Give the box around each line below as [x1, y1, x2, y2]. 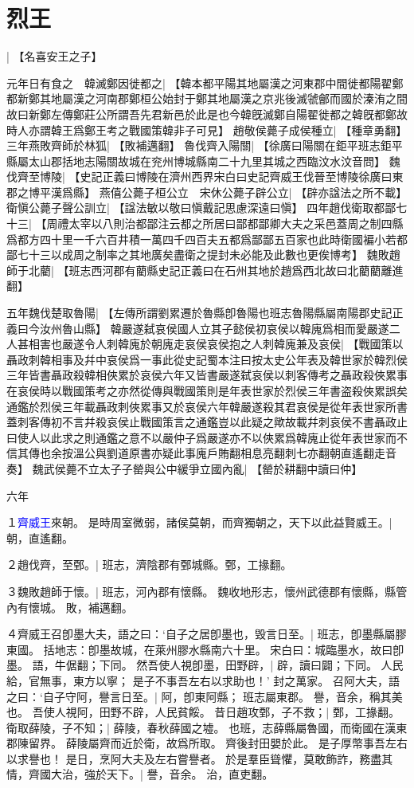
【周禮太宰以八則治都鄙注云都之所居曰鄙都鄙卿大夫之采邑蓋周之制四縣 [35, 215, 404, 232]
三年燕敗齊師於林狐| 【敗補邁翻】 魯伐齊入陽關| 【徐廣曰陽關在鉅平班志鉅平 [6, 137, 403, 154]
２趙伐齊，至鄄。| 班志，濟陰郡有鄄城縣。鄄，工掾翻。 [6, 556, 292, 573]
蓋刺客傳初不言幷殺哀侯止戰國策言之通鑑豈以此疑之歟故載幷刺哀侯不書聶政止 [6, 414, 408, 430]
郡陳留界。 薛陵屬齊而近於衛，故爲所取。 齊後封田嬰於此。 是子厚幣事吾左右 [6, 735, 408, 751]
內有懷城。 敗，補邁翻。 [6, 598, 133, 615]
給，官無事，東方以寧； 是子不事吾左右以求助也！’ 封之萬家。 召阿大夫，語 [6, 672, 400, 688]
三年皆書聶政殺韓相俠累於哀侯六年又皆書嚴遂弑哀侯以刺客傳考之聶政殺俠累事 [6, 367, 408, 383]
